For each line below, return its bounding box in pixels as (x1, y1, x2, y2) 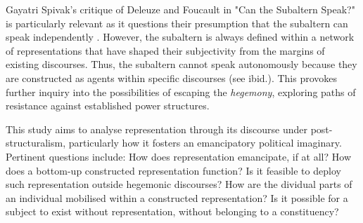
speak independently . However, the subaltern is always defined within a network (6, 29, 355, 44)
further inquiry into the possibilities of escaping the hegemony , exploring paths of (6, 84, 356, 99)
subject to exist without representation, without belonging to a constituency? (6, 204, 339, 219)
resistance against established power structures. (6, 98, 210, 113)
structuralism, (6, 135, 66, 150)
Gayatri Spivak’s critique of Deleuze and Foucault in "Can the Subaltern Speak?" (6, 2, 355, 16)
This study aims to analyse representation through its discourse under (6, 121, 307, 136)
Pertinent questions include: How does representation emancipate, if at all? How (6, 149, 351, 163)
